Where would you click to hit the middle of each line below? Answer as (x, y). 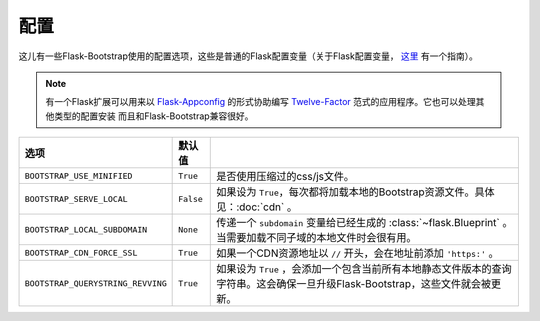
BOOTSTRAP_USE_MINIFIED (78, 175)
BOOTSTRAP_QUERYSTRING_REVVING (95, 283)
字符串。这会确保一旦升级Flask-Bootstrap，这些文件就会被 (354, 284)
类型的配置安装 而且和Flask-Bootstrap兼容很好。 (153, 116)
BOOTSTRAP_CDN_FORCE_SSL (81, 252)
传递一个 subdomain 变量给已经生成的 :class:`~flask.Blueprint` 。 (364, 223)
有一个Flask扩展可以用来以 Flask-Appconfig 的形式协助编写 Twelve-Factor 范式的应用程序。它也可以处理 (260, 102)
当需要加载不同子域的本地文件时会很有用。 (316, 238)
